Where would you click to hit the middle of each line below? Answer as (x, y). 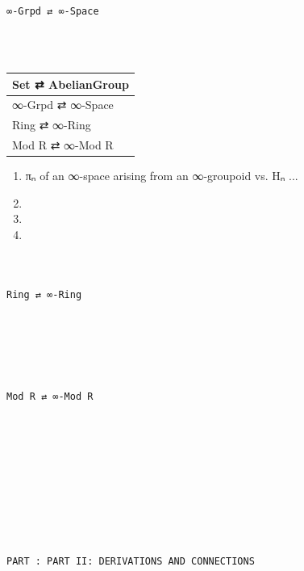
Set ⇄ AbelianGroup (71, 84)
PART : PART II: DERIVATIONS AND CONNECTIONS (131, 562)
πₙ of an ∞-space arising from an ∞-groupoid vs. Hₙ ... (162, 176)
